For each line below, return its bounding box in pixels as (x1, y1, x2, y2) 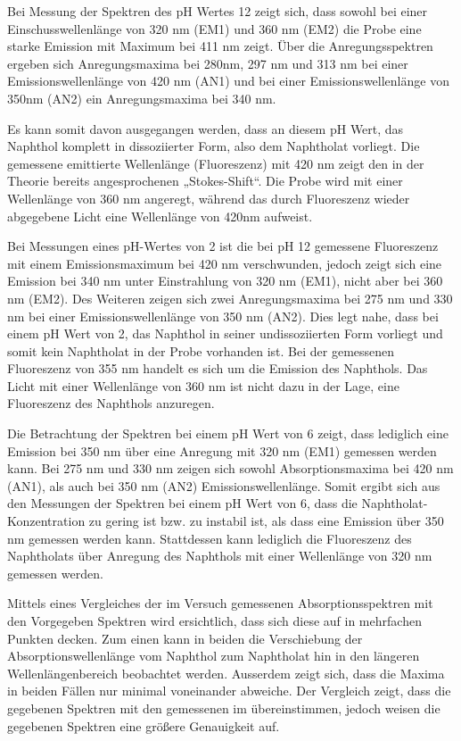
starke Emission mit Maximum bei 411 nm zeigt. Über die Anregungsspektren (7, 37, 433, 55)
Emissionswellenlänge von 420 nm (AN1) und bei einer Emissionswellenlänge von (7, 71, 449, 90)
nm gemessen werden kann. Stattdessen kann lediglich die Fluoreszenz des (7, 529, 412, 547)
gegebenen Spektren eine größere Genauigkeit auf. (7, 716, 280, 735)
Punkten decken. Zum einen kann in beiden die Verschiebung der (7, 629, 363, 647)
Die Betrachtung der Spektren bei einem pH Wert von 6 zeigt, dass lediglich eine (7, 424, 449, 443)
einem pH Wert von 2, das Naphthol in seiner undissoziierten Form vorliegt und (7, 324, 443, 343)
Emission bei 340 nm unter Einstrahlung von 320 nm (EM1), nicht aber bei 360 (7, 271, 443, 290)
